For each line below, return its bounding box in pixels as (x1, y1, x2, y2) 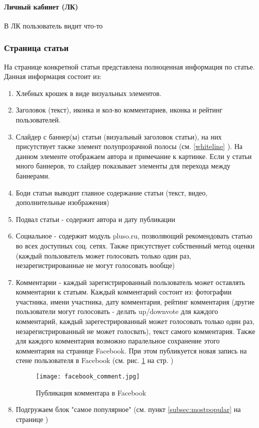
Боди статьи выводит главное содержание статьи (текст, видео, (15, 187, 207, 197)
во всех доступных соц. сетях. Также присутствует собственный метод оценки (15, 240, 255, 250)
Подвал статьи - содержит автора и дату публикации (15, 213, 175, 224)
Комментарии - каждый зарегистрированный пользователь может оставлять (15, 276, 245, 287)
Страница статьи (4, 41, 69, 54)
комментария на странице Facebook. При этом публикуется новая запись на (15, 345, 247, 355)
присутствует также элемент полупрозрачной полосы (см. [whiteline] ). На (15, 141, 243, 151)
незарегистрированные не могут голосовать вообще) (15, 260, 175, 270)
